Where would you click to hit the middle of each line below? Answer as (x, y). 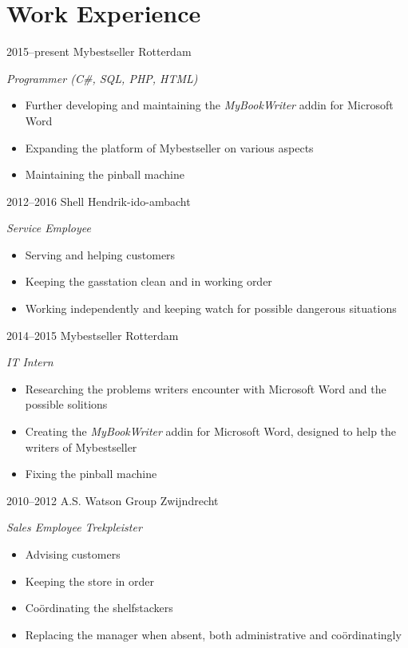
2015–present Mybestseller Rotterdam (99, 51)
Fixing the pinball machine (91, 474)
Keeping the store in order (89, 581)
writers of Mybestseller (81, 446)
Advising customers (73, 554)
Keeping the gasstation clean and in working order (149, 281)
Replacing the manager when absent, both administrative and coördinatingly (213, 634)
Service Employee (49, 228)
